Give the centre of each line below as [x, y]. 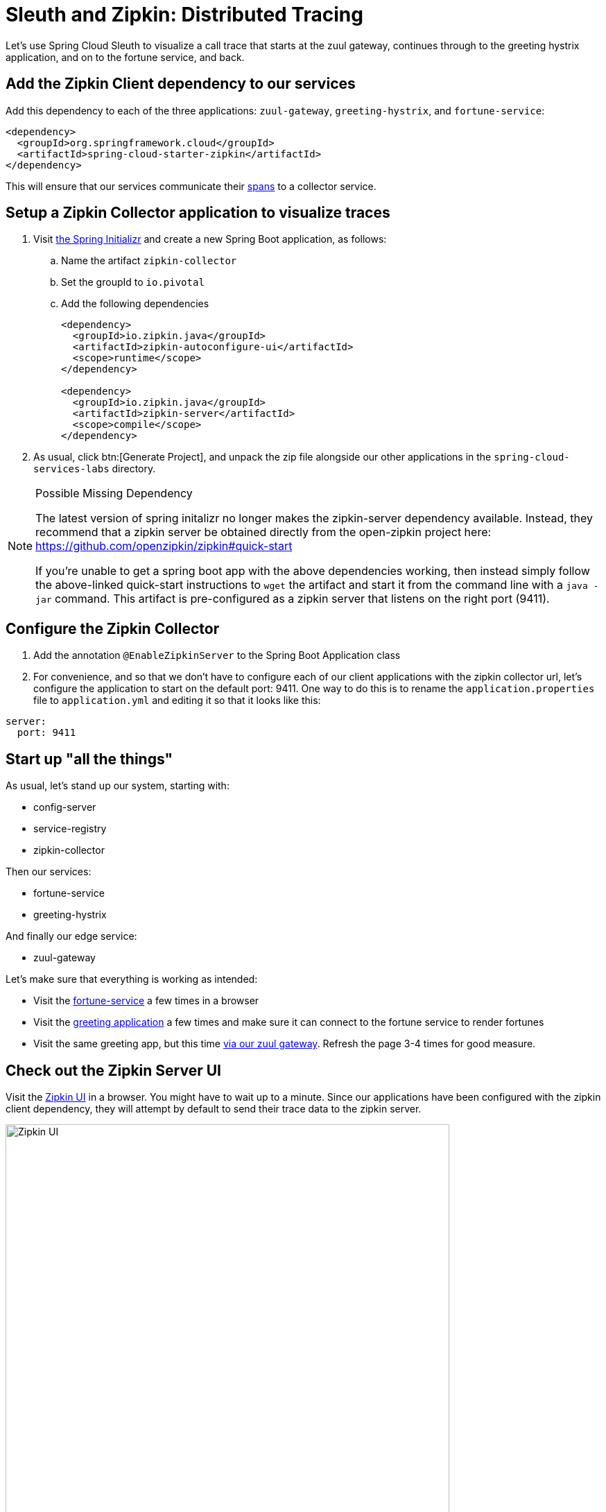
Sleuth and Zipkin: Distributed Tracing [184, 15]
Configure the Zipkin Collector [113, 628]
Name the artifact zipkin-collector [149, 261]
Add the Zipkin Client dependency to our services [181, 84]
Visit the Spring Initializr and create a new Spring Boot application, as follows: [210, 239]
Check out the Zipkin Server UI [113, 1070]
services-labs [71, 469]
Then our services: [49, 872]
